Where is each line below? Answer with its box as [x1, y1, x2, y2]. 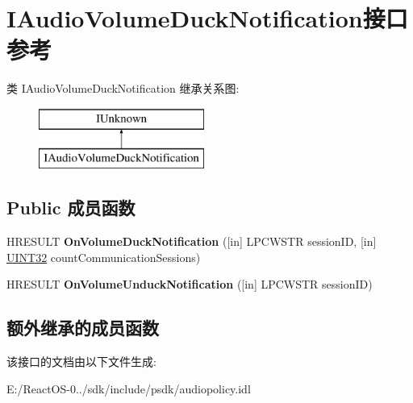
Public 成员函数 [6, 195, 136, 220]
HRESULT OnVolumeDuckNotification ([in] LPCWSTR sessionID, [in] [6, 233, 377, 250]
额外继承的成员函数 [6, 315, 159, 340]
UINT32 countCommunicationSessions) [6, 248, 201, 265]
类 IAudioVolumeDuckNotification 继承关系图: [6, 80, 240, 97]
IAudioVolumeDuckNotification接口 [6, 2, 408, 35]
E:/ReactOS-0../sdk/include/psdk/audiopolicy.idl [6, 380, 251, 397]
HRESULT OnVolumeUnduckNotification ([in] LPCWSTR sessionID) [6, 276, 373, 293]
